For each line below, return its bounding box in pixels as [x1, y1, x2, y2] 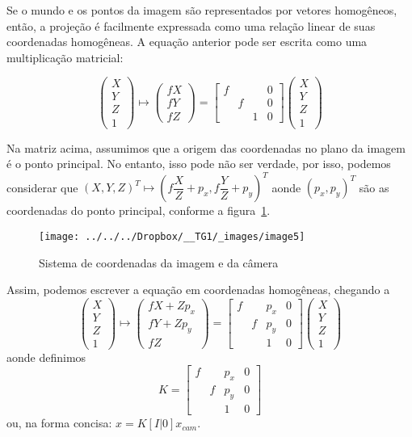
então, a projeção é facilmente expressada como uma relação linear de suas [6, 17, 376, 34]
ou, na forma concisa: [6, 414, 112, 431]
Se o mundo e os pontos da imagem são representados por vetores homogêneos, [6, 2, 397, 18]
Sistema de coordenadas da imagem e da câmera [39, 254, 279, 271]
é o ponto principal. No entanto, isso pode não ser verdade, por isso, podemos [6, 155, 391, 172]
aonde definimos [6, 348, 86, 365]
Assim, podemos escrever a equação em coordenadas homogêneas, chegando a [6, 281, 390, 298]
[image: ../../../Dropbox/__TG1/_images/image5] [39, 230, 305, 242]
